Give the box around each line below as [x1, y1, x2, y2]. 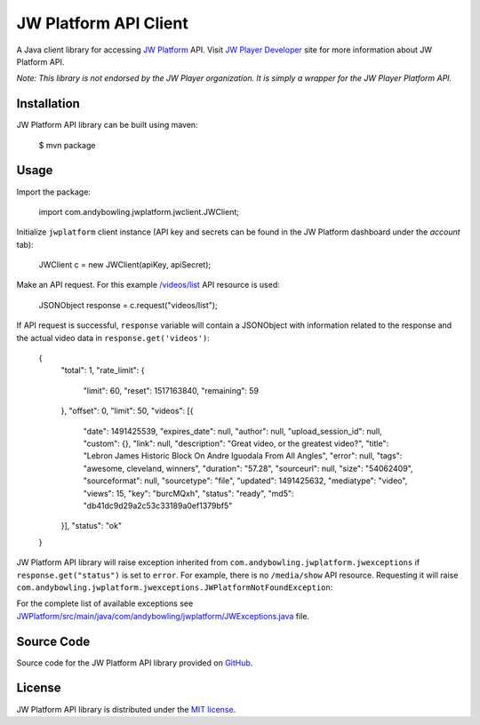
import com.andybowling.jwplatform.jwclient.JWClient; [38, 206, 240, 217]
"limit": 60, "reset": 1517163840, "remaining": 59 [83, 385, 260, 395]
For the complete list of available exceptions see [16, 598, 194, 609]
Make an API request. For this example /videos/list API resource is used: [16, 280, 280, 291]
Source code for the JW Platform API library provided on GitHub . [16, 657, 253, 668]
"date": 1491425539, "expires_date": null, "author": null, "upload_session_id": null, [83, 426, 382, 436]
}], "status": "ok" [60, 521, 123, 531]
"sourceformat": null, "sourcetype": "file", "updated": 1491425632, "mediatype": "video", [83, 475, 408, 486]
